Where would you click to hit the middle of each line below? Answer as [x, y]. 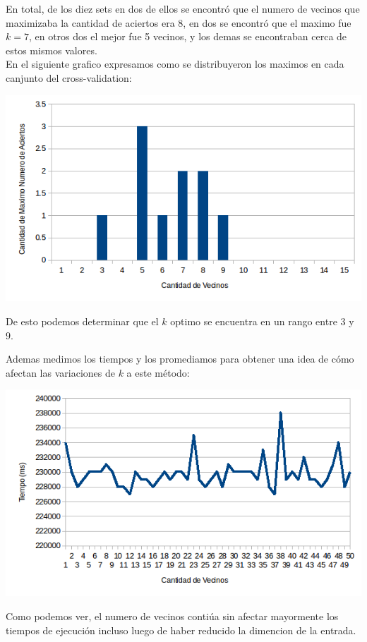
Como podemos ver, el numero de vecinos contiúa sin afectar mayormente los [172, 616]
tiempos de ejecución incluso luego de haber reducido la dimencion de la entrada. [181, 630]
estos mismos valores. [52, 50]
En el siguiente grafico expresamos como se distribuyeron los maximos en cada [175, 64]
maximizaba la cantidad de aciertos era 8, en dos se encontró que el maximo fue [179, 22]
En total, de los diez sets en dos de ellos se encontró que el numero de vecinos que [183, 8]
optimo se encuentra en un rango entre [254, 321]
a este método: [158, 372]
